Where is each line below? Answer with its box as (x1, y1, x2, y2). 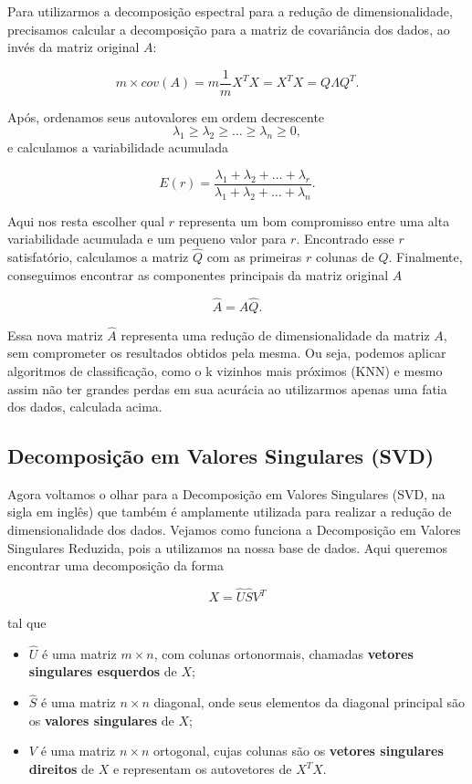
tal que (7, 613, 47, 632)
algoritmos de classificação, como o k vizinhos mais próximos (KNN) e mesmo (7, 361, 443, 380)
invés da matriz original (7, 37, 140, 57)
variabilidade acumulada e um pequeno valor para (7, 229, 287, 248)
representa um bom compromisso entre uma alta (178, 211, 450, 230)
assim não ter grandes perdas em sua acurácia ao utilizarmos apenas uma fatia (7, 379, 447, 398)
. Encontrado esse (296, 229, 394, 248)
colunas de (315, 247, 374, 267)
